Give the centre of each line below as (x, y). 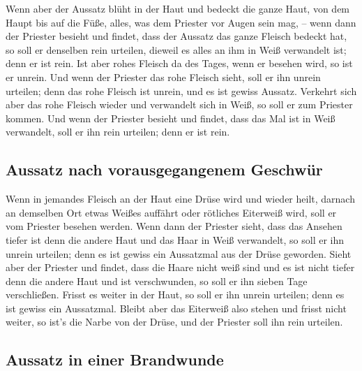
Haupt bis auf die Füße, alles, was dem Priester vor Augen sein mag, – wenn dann (181, 22)
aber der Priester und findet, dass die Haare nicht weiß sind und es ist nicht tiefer (180, 267)
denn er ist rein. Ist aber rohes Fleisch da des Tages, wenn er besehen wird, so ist (179, 63)
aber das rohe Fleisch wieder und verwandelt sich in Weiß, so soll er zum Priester (179, 104)
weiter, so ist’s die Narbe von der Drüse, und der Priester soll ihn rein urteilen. (174, 322)
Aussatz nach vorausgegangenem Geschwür (164, 169)
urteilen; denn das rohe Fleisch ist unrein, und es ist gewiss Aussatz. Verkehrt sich (181, 90)
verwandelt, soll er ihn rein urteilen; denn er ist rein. (118, 132)
